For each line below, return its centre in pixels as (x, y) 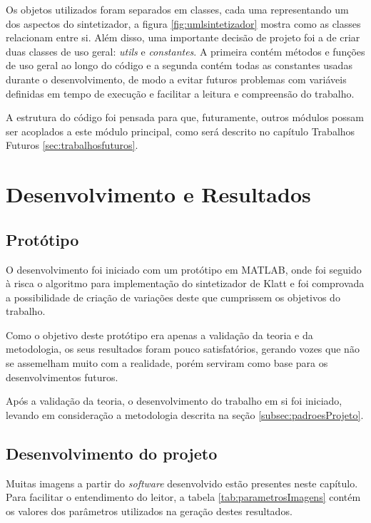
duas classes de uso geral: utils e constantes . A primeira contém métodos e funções (185, 51)
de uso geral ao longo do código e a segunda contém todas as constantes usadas (179, 65)
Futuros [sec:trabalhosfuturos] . (72, 145)
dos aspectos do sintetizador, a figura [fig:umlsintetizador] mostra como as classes (183, 23)
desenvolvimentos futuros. (62, 377)
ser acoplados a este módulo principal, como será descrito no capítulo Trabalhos (181, 131)
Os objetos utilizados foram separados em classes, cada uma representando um (177, 9)
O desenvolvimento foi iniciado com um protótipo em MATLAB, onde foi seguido (184, 269)
